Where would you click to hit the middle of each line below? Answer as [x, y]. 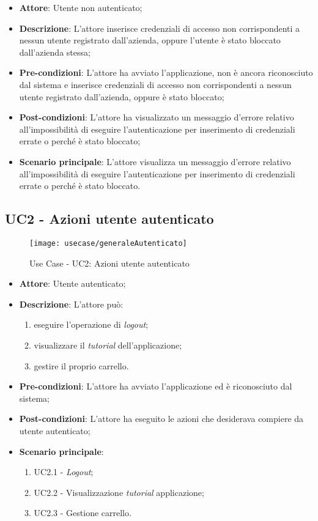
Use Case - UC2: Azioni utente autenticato [109, 263]
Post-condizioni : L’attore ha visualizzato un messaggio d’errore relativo [157, 117]
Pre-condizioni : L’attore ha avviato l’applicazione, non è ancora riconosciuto [166, 72]
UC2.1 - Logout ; [64, 472]
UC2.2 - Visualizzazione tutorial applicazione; [119, 492]
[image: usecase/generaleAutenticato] [108, 243]
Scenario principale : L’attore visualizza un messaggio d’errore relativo [155, 161]
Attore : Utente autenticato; [72, 283]
